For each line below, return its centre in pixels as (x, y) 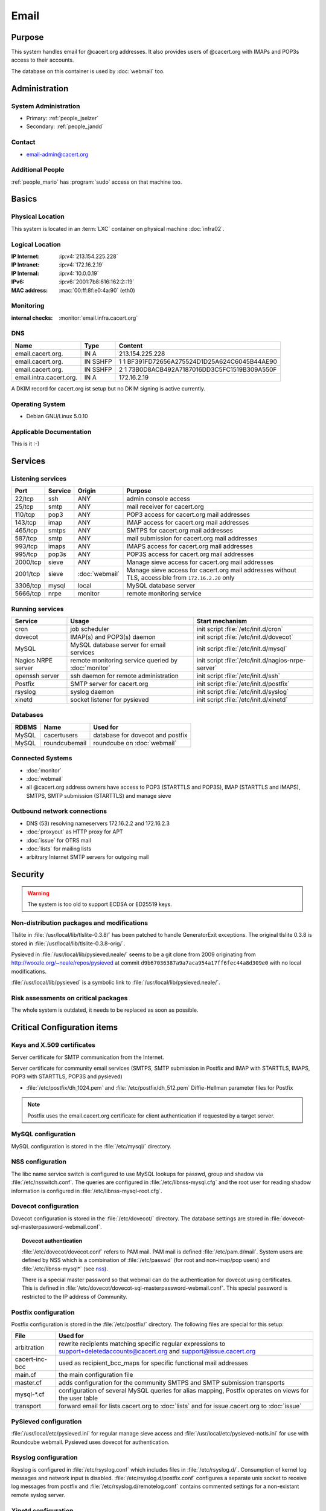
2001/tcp (27, 574)
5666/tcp (28, 594)
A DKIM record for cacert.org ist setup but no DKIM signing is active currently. (108, 388)
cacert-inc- (31, 1359)
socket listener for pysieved (110, 700)
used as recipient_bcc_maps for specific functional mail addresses (153, 1363)
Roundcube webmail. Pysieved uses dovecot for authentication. (90, 1442)
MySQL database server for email (118, 645)
